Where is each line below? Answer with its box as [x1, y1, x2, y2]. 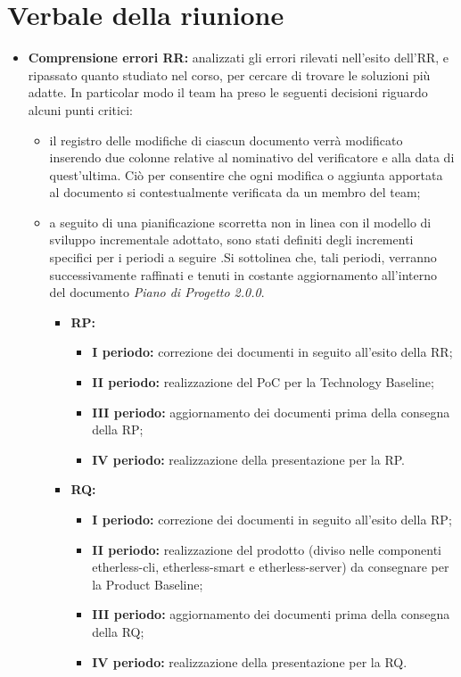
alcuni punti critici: [28, 100, 133, 119]
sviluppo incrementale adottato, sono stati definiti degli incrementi [49, 230, 414, 249]
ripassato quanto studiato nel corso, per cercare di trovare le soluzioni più [28, 65, 431, 84]
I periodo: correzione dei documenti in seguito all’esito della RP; [92, 510, 452, 528]
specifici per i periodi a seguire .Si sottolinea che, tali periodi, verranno [49, 248, 437, 267]
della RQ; [92, 622, 144, 640]
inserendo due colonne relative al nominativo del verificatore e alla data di [49, 148, 455, 167]
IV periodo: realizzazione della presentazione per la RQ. [92, 652, 407, 671]
